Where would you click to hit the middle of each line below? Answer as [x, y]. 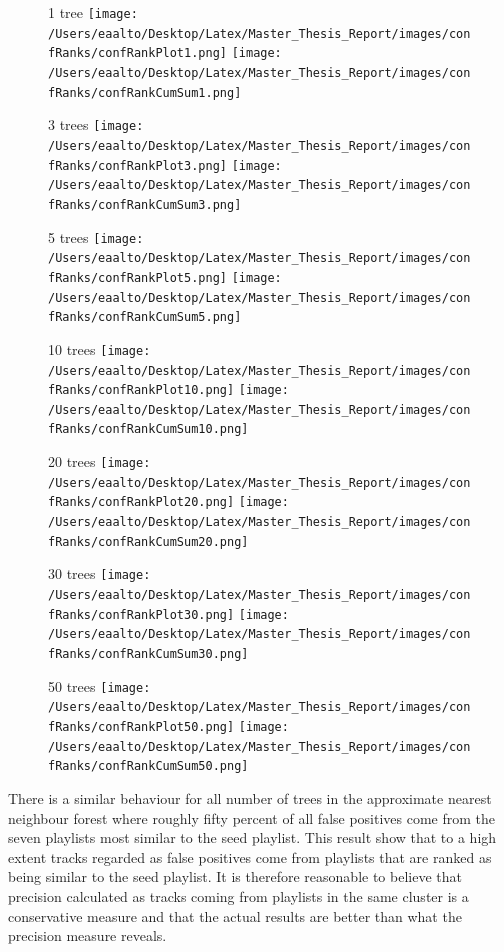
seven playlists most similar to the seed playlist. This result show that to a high [252, 837]
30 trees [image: [99, 573]
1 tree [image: [93, 12]
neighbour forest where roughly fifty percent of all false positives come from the [252, 817]
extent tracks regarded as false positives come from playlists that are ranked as [250, 856]
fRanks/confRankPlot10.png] [141, 390]
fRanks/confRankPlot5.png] [137, 277]
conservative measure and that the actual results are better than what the [235, 915]
